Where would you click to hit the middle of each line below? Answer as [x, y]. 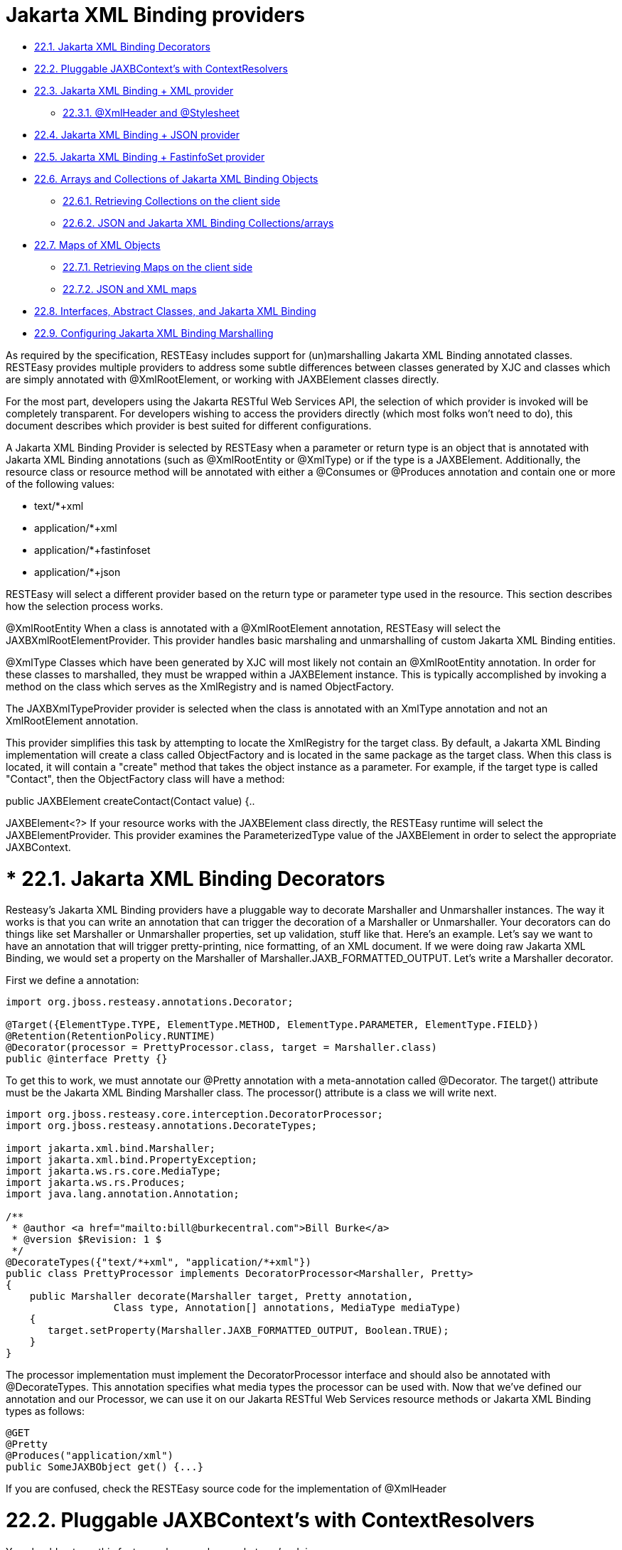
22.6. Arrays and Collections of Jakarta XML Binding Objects [176, 178]
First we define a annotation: [73, 980]
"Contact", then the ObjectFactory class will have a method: [145, 779]
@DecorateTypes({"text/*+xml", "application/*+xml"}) [159, 1262]
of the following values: [60, 483]
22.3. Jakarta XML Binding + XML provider [134, 90]
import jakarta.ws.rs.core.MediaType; [114, 1171]
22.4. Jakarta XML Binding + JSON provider [137, 134]
